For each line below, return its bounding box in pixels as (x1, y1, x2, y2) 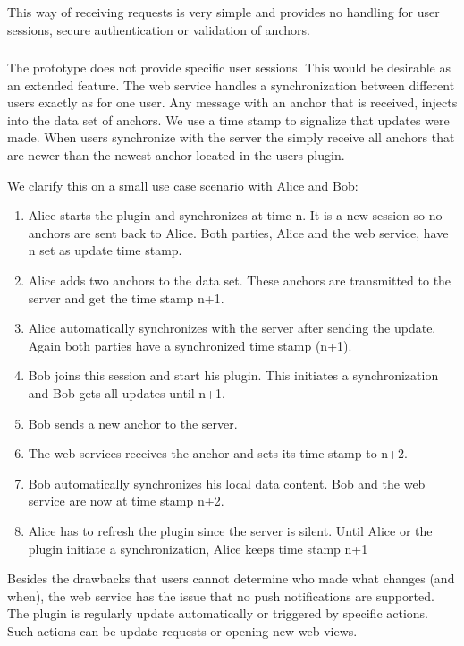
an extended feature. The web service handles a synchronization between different (7, 75, 455, 94)
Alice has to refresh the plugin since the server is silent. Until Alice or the (28, 521, 433, 540)
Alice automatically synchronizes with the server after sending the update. (28, 319, 436, 337)
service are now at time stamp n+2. (28, 491, 224, 510)
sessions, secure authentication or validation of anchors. (7, 20, 310, 38)
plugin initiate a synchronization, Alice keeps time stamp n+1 (28, 539, 368, 557)
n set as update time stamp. (28, 241, 182, 259)
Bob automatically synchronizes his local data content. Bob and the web (28, 473, 426, 492)
